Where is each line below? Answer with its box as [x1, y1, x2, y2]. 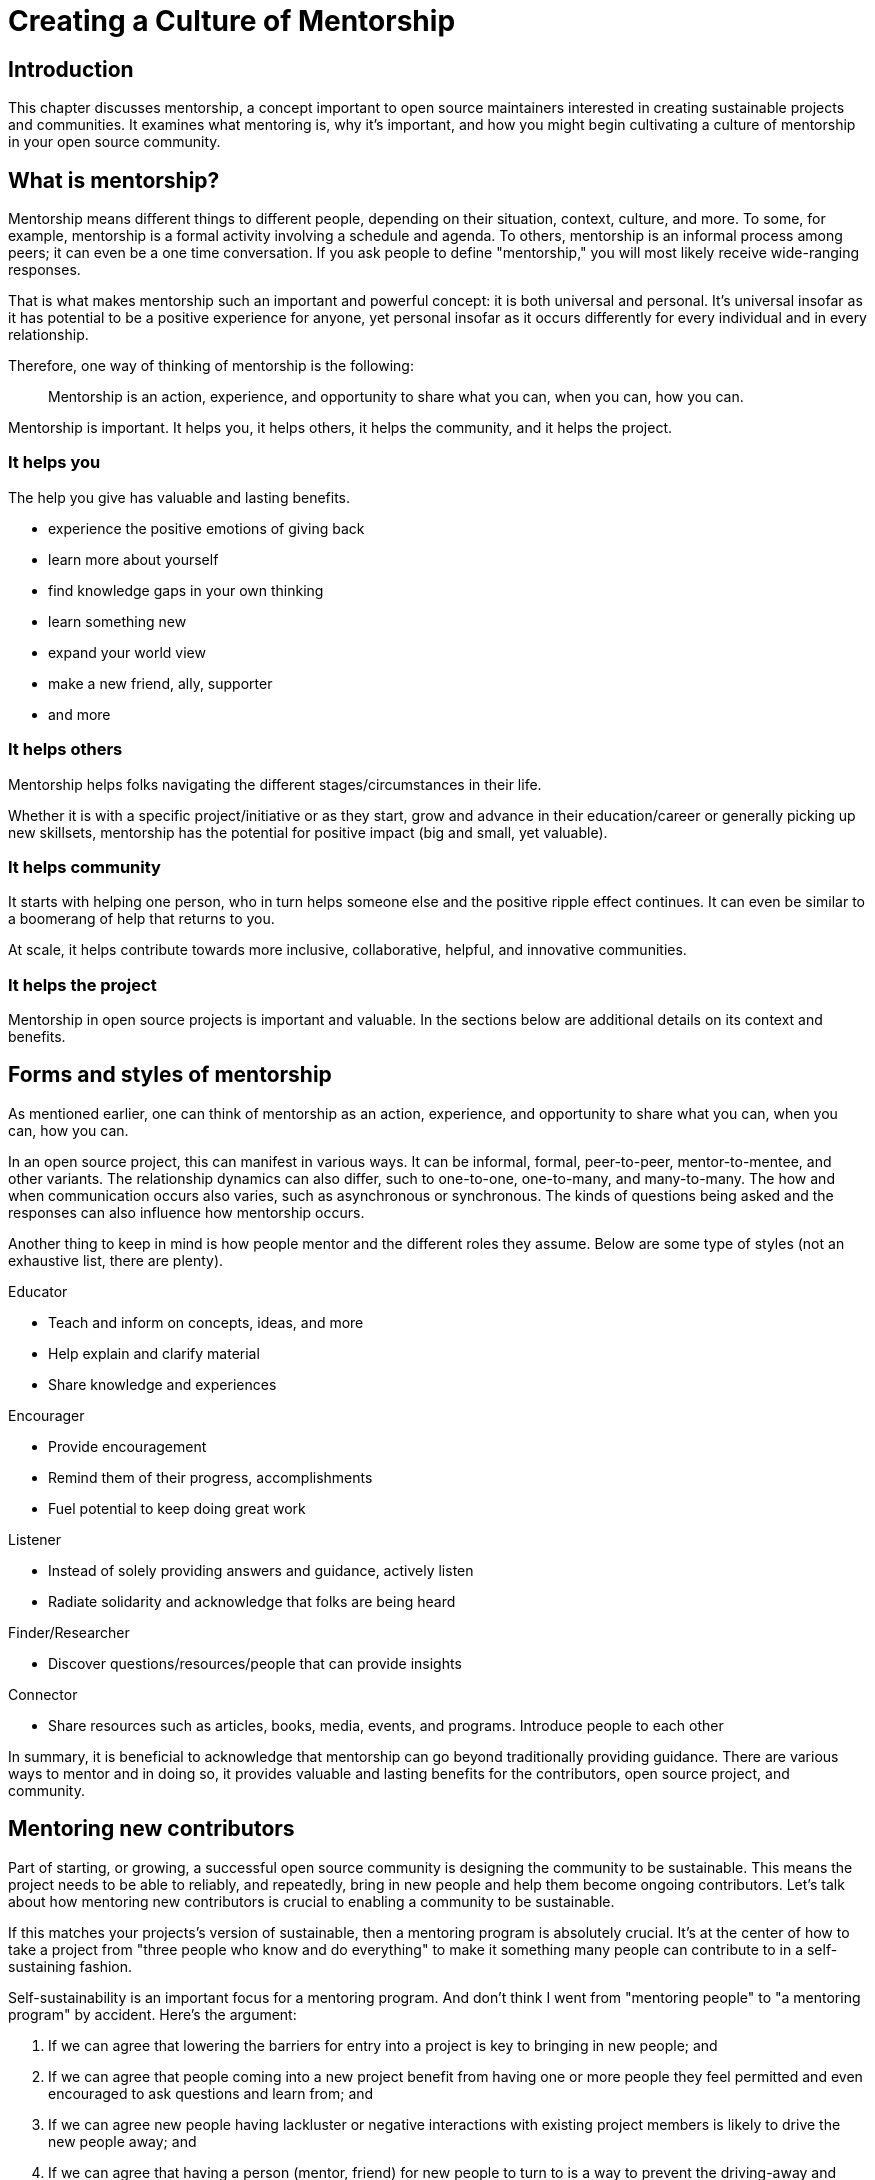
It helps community [8, 856, 161, 877]
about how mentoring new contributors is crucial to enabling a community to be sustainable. [8, 1892, 615, 1910]
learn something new [48, 612, 187, 630]
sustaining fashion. [8, 1957, 132, 1975]
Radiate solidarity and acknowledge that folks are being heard [48, 1592, 456, 1610]
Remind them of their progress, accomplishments [48, 1468, 373, 1486]
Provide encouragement [48, 1437, 207, 1455]
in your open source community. [8, 133, 221, 151]
